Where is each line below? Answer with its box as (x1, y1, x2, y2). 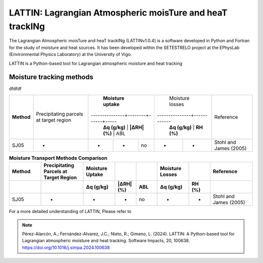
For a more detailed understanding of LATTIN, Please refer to (9, 209, 131, 214)
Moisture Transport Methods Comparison (9, 155, 108, 161)
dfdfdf (9, 86, 22, 92)
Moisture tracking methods (9, 73, 94, 81)
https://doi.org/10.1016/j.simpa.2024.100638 (22, 245, 110, 250)
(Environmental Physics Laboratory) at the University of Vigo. (9, 52, 132, 57)
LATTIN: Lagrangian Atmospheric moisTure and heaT (9, 7, 228, 18)
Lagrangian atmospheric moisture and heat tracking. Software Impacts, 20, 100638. (22, 238, 190, 244)
